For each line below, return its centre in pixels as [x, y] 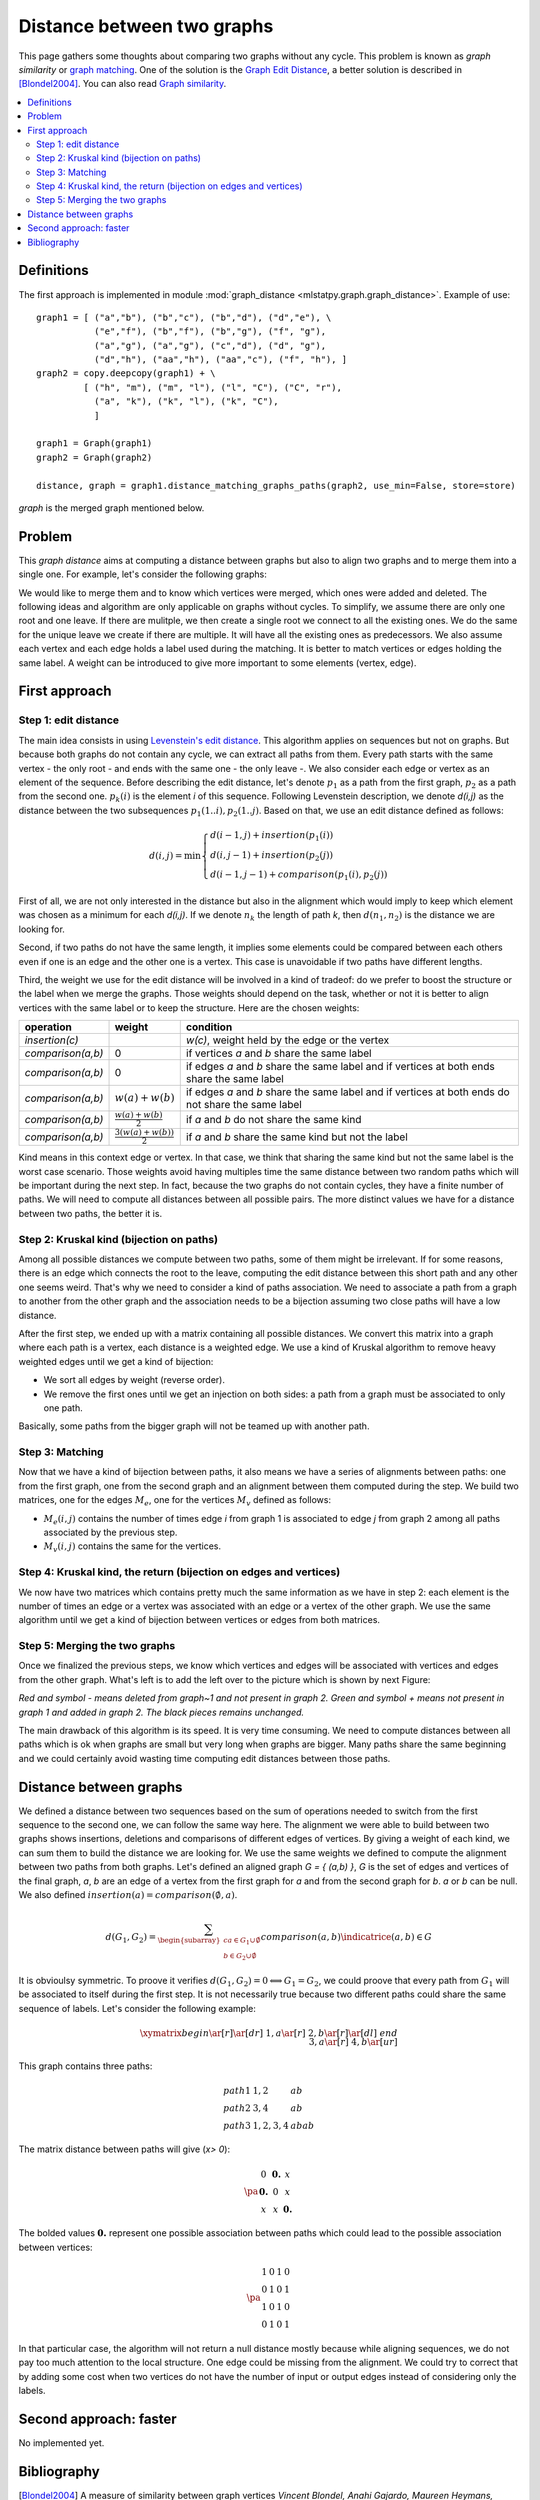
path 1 [237, 2090]
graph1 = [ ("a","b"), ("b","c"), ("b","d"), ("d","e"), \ [184, 317]
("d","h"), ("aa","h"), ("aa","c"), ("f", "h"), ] [220, 359]
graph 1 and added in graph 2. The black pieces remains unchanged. [161, 1712]
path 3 [237, 2125]
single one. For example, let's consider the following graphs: [142, 574]
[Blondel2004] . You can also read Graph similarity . [122, 84]
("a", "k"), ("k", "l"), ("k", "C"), [186, 401]
